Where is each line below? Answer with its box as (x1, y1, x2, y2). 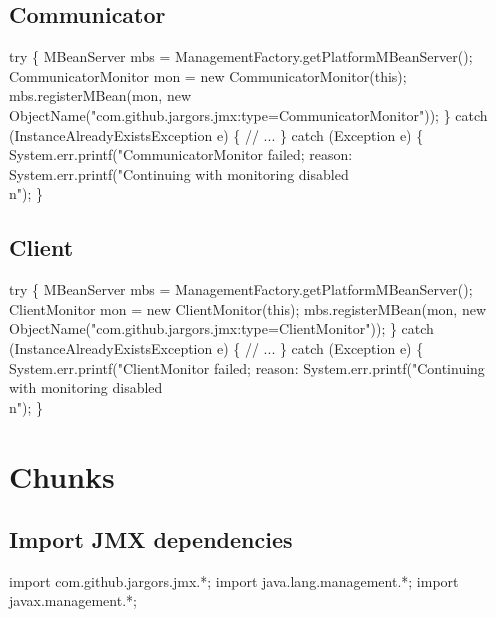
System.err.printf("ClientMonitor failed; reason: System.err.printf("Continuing (9, 357, 485, 378)
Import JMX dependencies (9, 524, 293, 555)
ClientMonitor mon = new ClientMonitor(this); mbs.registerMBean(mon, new (9, 298, 486, 319)
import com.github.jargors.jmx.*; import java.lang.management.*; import (9, 570, 459, 591)
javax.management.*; (9, 590, 137, 611)
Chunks (9, 455, 115, 496)
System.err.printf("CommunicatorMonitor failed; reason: (9, 144, 353, 165)
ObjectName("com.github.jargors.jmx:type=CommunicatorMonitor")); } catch (9, 104, 488, 125)
